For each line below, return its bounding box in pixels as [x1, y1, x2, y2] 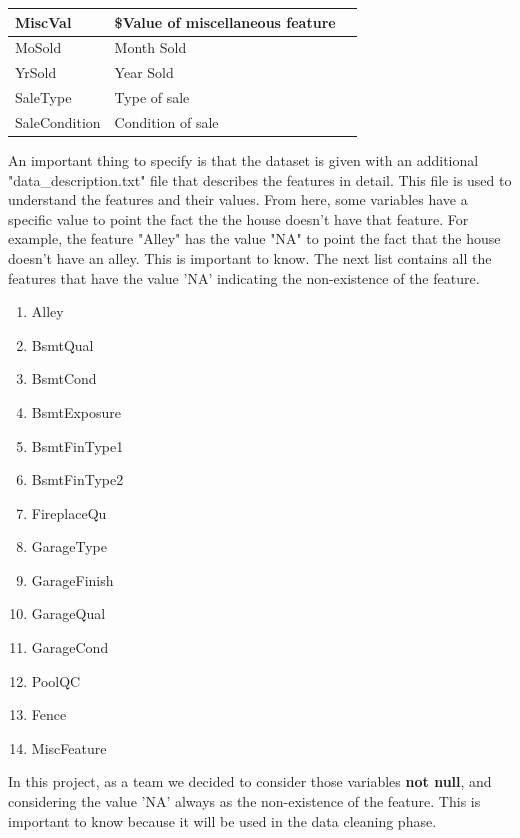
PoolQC [31, 670, 81, 691]
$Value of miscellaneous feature [114, 11, 336, 32]
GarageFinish [31, 569, 114, 590]
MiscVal [15, 11, 72, 32]
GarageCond [31, 637, 109, 658]
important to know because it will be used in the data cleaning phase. [8, 810, 437, 831]
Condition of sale [114, 111, 219, 132]
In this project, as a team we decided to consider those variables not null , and [8, 771, 492, 792]
